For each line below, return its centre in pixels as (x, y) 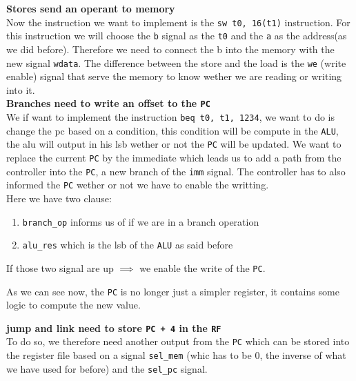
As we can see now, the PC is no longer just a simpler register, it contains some (173, 291)
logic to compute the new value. (73, 305)
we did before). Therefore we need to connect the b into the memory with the (170, 49)
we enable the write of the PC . (202, 267)
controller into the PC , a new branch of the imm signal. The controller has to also (176, 171)
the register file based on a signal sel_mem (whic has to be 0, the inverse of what (176, 355)
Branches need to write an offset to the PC (108, 103)
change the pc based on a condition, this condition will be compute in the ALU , (172, 130)
